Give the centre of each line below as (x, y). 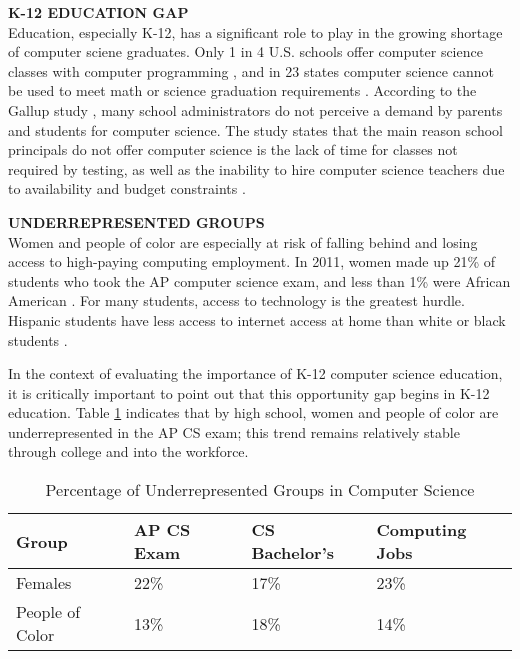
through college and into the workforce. (128, 451)
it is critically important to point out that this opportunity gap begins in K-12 (249, 392)
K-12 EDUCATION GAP (98, 12)
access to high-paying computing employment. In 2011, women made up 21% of (252, 261)
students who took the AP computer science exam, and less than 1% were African (259, 280)
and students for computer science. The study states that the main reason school (255, 129)
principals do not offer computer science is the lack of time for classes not (233, 149)
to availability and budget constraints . (127, 188)
